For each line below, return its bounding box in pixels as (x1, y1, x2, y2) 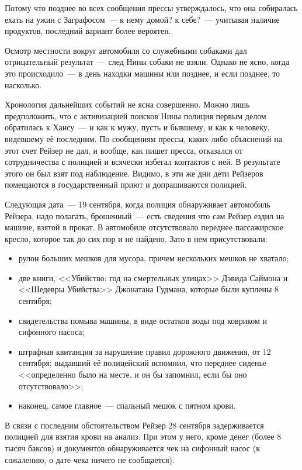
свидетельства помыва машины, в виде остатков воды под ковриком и (18, 314, 268, 326)
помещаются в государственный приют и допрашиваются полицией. (5, 178, 247, 191)
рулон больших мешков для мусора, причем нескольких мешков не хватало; (18, 252, 289, 264)
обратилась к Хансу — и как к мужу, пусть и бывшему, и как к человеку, (5, 121, 270, 133)
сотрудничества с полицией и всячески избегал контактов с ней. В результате (5, 155, 280, 168)
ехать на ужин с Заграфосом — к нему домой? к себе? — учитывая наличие (5, 13, 280, 25)
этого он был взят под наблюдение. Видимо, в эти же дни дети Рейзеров (5, 167, 263, 179)
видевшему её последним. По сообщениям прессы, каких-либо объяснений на (5, 132, 282, 144)
